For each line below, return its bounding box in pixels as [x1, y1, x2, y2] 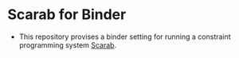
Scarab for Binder [7, 6, 127, 24]
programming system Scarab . [18, 40, 117, 49]
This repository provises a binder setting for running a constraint [18, 32, 232, 41]
